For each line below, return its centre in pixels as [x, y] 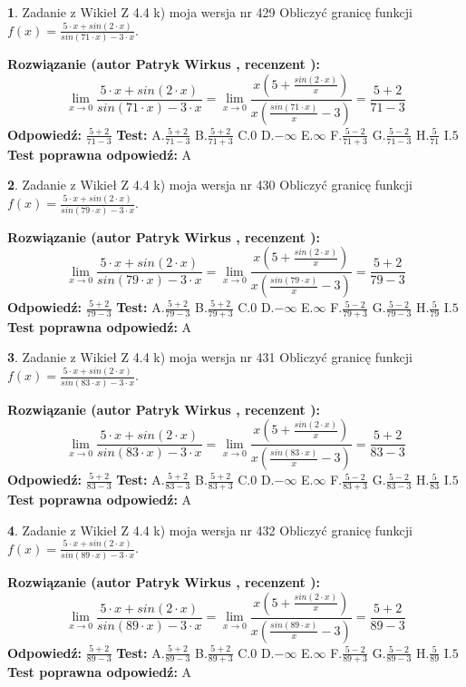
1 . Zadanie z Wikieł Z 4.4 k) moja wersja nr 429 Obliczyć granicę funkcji [210, 12]
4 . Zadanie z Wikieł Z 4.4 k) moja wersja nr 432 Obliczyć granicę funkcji [210, 530]
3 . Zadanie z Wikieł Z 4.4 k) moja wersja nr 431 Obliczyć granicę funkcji [210, 357]
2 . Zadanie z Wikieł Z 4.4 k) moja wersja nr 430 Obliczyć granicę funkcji [210, 185]
